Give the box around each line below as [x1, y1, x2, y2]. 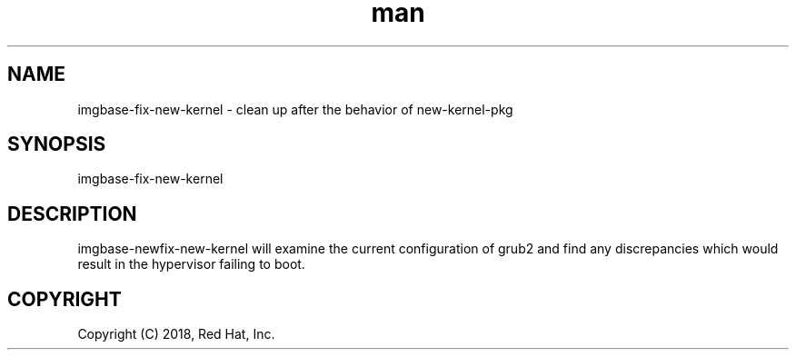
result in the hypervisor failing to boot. [77, 256, 305, 273]
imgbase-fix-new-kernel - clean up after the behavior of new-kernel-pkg [77, 101, 513, 117]
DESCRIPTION [7, 202, 137, 225]
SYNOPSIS [7, 133, 106, 156]
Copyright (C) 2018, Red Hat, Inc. [77, 326, 275, 342]
